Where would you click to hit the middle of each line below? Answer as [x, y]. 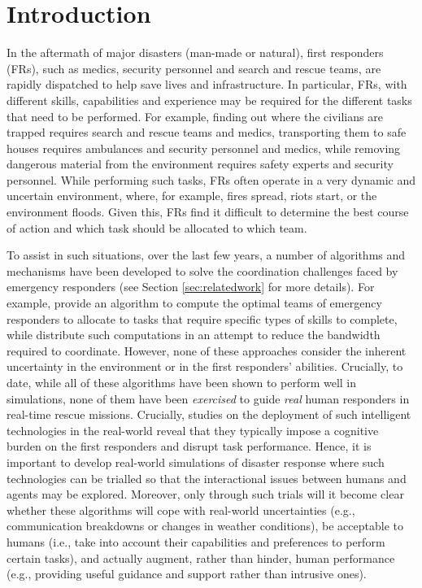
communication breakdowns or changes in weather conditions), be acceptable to [205, 526]
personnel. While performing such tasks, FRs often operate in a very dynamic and [211, 179]
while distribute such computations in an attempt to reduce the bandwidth [194, 335]
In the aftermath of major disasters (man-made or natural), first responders [195, 52]
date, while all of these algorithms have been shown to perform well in [182, 382]
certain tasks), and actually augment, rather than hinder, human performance [201, 558]
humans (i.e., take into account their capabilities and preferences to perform [196, 541]
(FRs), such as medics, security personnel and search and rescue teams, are [194, 68]
